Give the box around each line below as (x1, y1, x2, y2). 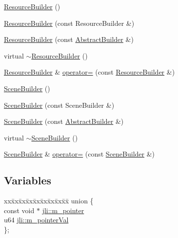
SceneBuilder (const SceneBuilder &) (4, 99, 115, 110)
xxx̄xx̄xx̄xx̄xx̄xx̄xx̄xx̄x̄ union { (4, 196, 94, 206)
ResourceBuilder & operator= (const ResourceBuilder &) (4, 67, 175, 77)
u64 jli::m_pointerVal (4, 215, 69, 225)
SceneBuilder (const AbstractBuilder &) (4, 116, 124, 126)
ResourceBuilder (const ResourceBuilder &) (4, 18, 135, 28)
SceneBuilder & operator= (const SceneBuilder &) (4, 149, 155, 159)
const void (4, 205, 35, 215)
